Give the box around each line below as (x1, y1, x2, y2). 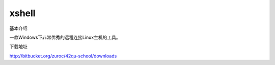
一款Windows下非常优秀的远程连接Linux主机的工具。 (9, 34, 121, 40)
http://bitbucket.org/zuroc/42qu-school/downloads (9, 53, 117, 59)
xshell (9, 8, 36, 19)
